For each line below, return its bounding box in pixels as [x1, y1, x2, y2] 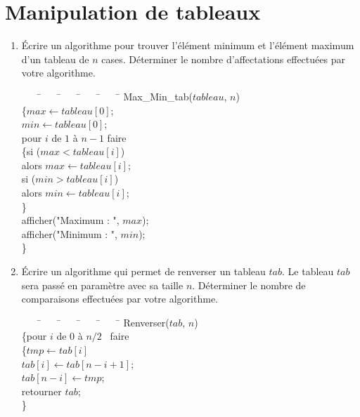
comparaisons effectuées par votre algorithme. [21, 291, 218, 306]
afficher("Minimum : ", [21, 226, 117, 241]
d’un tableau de [21, 51, 89, 66]
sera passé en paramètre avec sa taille [21, 277, 184, 292]
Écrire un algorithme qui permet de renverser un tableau [21, 264, 266, 279]
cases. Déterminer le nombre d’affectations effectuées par [101, 51, 345, 66]
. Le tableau [282, 264, 334, 279]
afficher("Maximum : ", [21, 213, 120, 227]
